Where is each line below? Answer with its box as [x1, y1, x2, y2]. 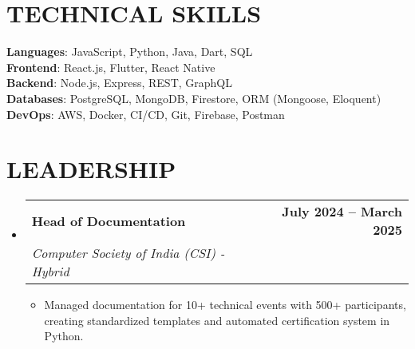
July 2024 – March [282, 202, 402, 221]
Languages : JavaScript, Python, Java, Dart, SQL [6, 43, 253, 60]
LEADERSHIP [6, 153, 176, 185]
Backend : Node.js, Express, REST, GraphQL [6, 74, 232, 91]
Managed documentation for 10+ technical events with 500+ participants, [44, 296, 406, 313]
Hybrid [31, 262, 69, 281]
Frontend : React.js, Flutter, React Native [6, 58, 215, 75]
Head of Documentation [31, 211, 186, 230]
